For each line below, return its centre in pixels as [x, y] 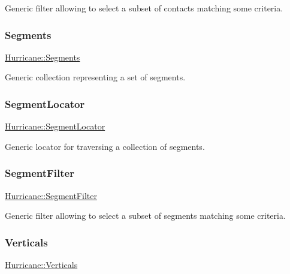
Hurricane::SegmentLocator [55, 126]
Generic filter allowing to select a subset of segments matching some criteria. [145, 216]
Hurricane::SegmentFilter [51, 195]
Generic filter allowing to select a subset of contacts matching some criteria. [144, 8]
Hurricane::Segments [43, 57]
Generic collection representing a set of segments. [95, 77]
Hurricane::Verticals [41, 265]
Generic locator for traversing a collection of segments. [105, 146]
